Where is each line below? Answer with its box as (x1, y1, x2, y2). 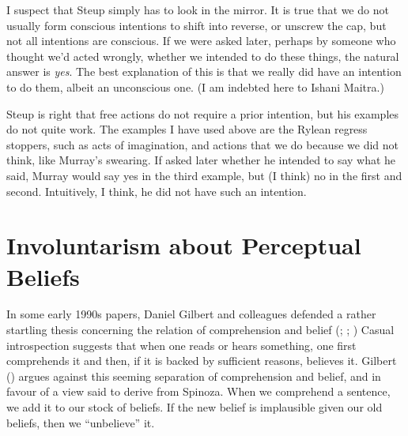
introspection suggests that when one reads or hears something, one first (6, 336, 357, 353)
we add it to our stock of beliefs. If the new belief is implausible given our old (6, 399, 383, 415)
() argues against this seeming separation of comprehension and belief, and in (6, 367, 381, 384)
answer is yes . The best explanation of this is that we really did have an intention (6, 63, 402, 80)
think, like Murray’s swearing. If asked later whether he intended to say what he (6, 152, 396, 168)
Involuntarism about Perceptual (6, 229, 361, 261)
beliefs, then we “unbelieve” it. (6, 414, 155, 430)
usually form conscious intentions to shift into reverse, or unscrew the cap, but (6, 17, 387, 33)
